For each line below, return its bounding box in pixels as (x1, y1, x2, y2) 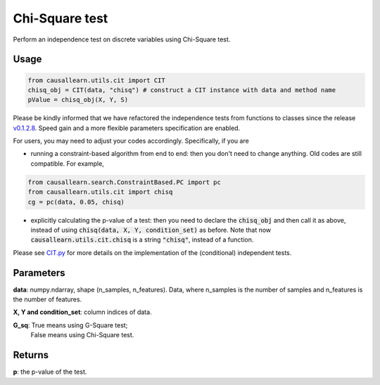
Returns (13, 349, 49, 361)
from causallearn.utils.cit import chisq (27, 188, 173, 196)
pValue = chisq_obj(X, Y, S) (27, 96, 129, 104)
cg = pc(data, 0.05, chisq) (27, 197, 125, 206)
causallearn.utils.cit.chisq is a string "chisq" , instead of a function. (30, 235, 254, 244)
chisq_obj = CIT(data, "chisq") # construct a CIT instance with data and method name (27, 86, 336, 94)
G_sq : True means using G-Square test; (13, 320, 128, 329)
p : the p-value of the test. (13, 367, 87, 376)
